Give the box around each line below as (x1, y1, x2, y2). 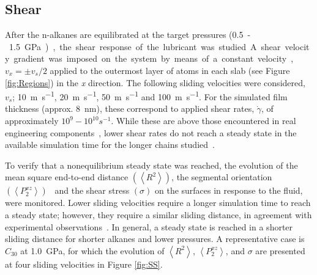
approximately (5, 114, 59, 127)
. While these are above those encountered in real (111, 114, 296, 127)
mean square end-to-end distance (5, 170, 129, 183)
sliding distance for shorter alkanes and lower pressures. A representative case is (5, 232, 305, 245)
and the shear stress (54, 184, 130, 197)
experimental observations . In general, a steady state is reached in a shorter (5, 220, 293, 233)
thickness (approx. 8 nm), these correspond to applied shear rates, (5, 102, 255, 115)
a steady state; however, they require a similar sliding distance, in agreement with (5, 208, 312, 221)
